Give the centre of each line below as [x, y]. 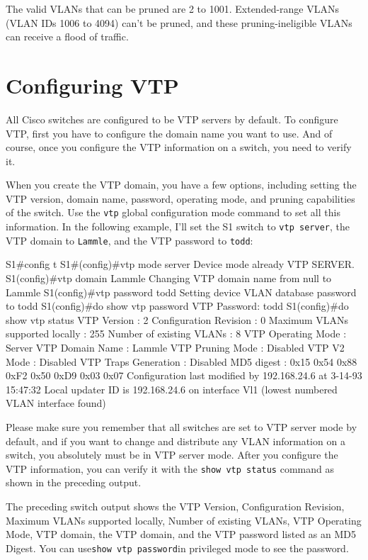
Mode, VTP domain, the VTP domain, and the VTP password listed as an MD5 [181, 534]
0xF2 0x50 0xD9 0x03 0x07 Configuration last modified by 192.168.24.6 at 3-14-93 [184, 375]
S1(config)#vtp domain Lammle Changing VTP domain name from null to [169, 278]
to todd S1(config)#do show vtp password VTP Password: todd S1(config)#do [177, 306]
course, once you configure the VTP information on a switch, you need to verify [179, 147]
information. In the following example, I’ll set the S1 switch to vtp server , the [178, 226]
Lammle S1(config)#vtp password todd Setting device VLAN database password [181, 292]
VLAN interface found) [56, 403]
